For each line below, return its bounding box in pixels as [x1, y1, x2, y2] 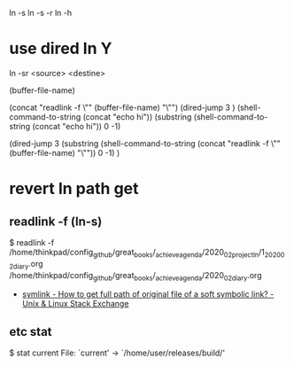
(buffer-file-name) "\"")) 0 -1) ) [9, 147, 120, 158]
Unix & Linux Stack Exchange [21, 299, 129, 309]
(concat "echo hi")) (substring [82, 111, 192, 122]
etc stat [9, 323, 52, 339]
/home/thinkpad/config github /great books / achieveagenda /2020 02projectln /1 [9, 246, 266, 260]
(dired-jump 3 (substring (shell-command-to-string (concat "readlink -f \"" [9, 137, 281, 149]
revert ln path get [9, 179, 139, 199]
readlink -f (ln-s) [9, 214, 103, 229]
